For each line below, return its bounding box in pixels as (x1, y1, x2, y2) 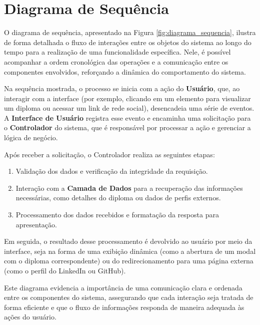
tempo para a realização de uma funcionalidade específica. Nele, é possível (4, 47, 231, 57)
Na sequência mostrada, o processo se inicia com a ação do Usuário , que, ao (4, 83, 240, 94)
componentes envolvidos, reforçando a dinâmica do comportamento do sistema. (4, 66, 246, 77)
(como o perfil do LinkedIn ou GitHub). (4, 265, 126, 275)
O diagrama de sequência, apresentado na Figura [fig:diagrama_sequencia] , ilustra (4, 27, 256, 38)
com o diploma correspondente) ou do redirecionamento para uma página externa (4, 255, 253, 266)
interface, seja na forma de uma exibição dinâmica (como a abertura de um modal (4, 245, 256, 256)
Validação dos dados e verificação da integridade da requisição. (15, 166, 208, 176)
